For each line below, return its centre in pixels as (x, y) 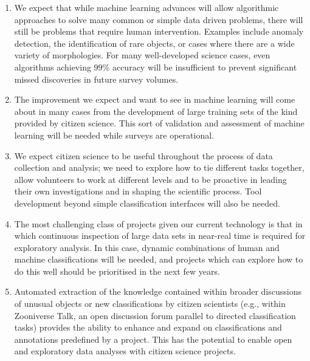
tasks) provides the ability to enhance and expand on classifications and (148, 327)
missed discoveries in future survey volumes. (96, 79)
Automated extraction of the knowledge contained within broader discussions (158, 291)
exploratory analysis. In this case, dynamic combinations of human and (147, 247)
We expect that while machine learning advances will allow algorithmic (146, 7)
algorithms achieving (53, 67)
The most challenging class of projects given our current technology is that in (158, 223)
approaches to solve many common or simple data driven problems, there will (159, 19)
